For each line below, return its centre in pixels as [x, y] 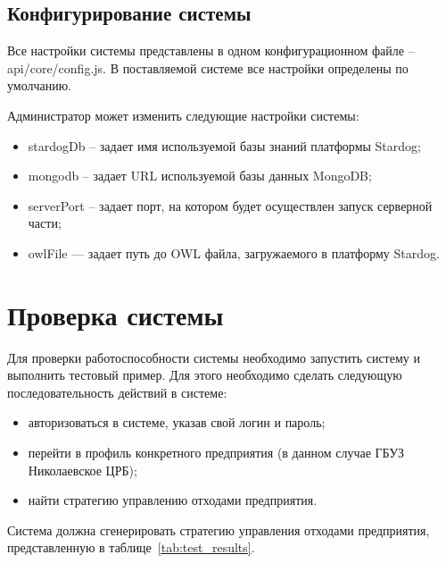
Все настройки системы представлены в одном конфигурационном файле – [211, 50]
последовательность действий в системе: [117, 392]
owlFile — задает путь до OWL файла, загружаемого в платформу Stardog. [234, 252]
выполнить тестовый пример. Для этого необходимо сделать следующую [205, 375]
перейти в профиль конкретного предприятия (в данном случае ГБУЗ [216, 453]
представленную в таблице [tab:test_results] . [131, 547]
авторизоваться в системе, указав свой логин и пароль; [177, 422]
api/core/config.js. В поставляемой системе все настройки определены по [208, 67]
